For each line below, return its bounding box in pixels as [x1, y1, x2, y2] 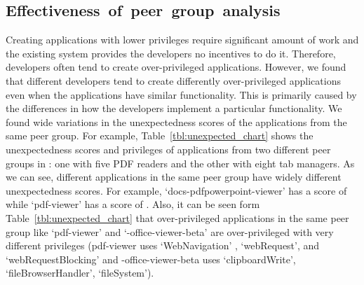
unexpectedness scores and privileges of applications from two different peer [6, 141, 331, 156]
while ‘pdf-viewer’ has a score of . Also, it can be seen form [6, 197, 260, 211]
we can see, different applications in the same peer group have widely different [6, 169, 342, 184]
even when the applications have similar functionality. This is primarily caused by [6, 87, 357, 102]
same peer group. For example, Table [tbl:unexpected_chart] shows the [6, 128, 314, 143]
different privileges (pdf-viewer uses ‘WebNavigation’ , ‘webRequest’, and [6, 238, 320, 253]
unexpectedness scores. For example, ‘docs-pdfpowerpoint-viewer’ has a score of [6, 183, 347, 197]
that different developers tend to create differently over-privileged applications [6, 73, 341, 88]
